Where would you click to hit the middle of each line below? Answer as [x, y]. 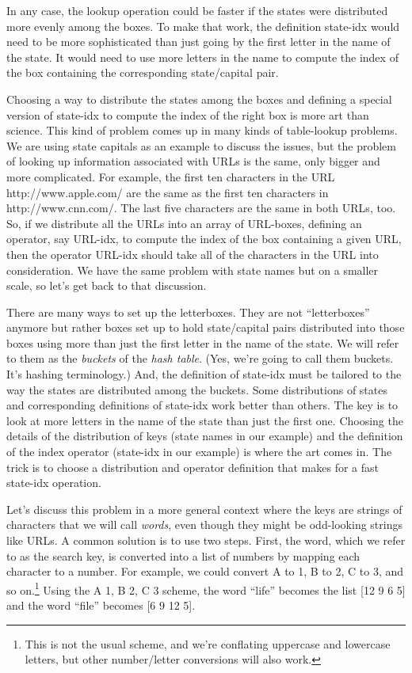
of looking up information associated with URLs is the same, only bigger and [193, 161]
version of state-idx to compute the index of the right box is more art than [188, 114]
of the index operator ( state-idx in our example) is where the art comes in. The [199, 452]
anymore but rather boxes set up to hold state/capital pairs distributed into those [206, 327]
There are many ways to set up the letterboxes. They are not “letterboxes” [188, 312]
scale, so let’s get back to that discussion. [107, 285]
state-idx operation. [54, 483]
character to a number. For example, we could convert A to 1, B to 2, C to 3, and [205, 571]
